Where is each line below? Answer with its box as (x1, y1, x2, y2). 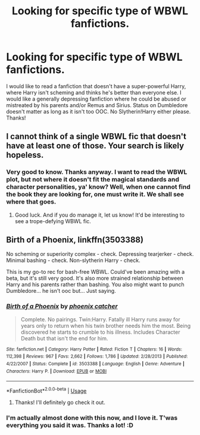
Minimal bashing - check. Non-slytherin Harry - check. (6, 257, 141, 264)
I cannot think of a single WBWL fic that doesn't (6, 132, 186, 142)
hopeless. (6, 150, 44, 160)
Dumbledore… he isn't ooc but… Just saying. (6, 287, 116, 295)
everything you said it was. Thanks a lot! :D (6, 421, 134, 429)
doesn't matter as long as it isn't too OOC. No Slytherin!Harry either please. (6, 108, 191, 115)
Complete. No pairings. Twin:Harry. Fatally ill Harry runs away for (20, 315, 180, 323)
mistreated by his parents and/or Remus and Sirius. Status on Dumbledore (6, 101, 188, 108)
